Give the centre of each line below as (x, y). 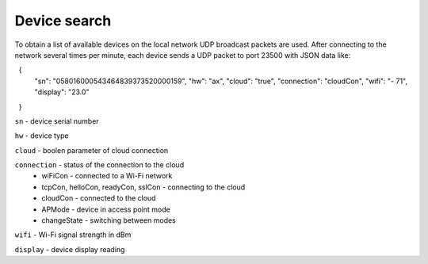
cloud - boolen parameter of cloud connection (92, 150)
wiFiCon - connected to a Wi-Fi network (107, 176)
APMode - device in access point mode (106, 209)
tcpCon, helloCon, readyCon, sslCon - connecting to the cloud (143, 187)
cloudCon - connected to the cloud (99, 198)
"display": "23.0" (62, 92)
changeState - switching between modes (109, 220)
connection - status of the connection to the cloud (99, 165)
